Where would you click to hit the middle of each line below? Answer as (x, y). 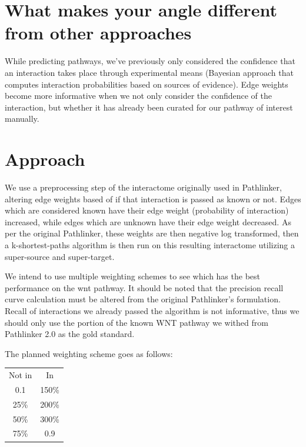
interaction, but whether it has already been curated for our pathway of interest (149, 107)
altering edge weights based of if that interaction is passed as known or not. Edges (153, 199)
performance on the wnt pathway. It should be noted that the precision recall (144, 287)
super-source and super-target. (60, 256)
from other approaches (98, 33)
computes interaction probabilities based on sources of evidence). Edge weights (147, 84)
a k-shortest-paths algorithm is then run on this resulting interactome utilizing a (150, 244)
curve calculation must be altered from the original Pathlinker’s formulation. (143, 299)
